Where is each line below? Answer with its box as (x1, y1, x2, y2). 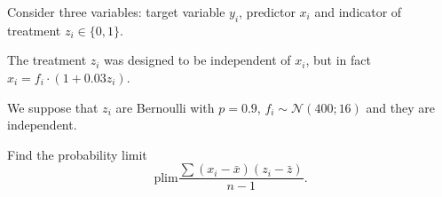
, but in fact (305, 51, 372, 69)
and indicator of (314, 3, 402, 20)
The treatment (7, 51, 87, 69)
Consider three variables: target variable (7, 3, 225, 20)
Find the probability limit (7, 145, 147, 163)
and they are (366, 98, 435, 116)
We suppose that (7, 98, 99, 116)
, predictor (239, 3, 296, 20)
